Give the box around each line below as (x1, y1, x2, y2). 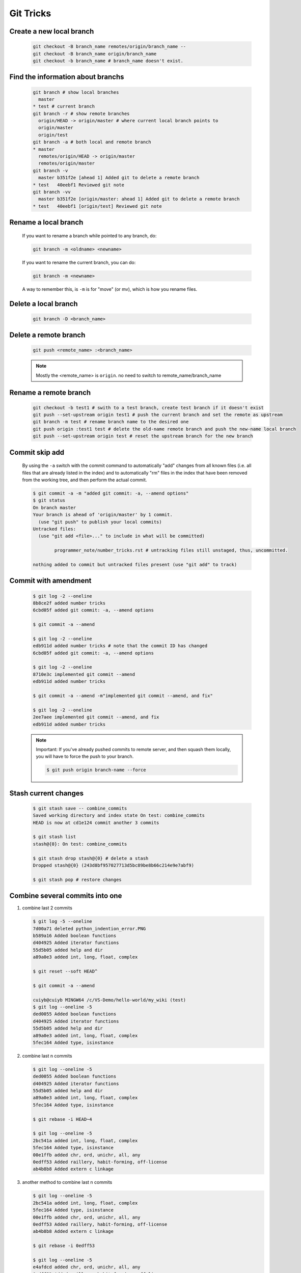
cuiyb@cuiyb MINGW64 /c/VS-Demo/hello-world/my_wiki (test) (33, 997, 186, 1003)
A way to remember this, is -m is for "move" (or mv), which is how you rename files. (22, 286, 198, 292)
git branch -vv (33, 189, 71, 195)
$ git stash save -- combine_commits (33, 805, 127, 811)
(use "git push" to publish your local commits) (38, 519, 162, 524)
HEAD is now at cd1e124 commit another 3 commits (33, 820, 159, 825)
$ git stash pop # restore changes (33, 876, 122, 882)
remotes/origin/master (38, 160, 95, 167)
